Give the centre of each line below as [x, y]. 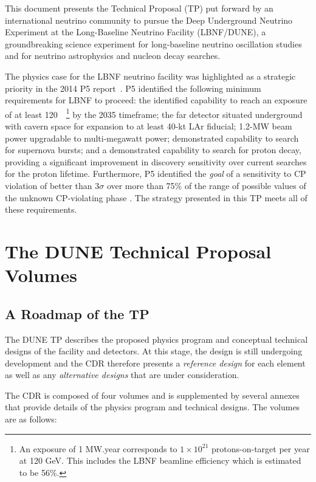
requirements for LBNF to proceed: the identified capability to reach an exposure [156, 100]
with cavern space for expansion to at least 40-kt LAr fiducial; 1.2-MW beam [149, 126]
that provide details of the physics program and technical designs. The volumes [153, 407]
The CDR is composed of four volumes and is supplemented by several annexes [152, 395]
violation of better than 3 [52, 185]
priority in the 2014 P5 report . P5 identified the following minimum [133, 88]
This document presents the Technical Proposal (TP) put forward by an [139, 8]
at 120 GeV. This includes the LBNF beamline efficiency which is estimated [160, 460]
